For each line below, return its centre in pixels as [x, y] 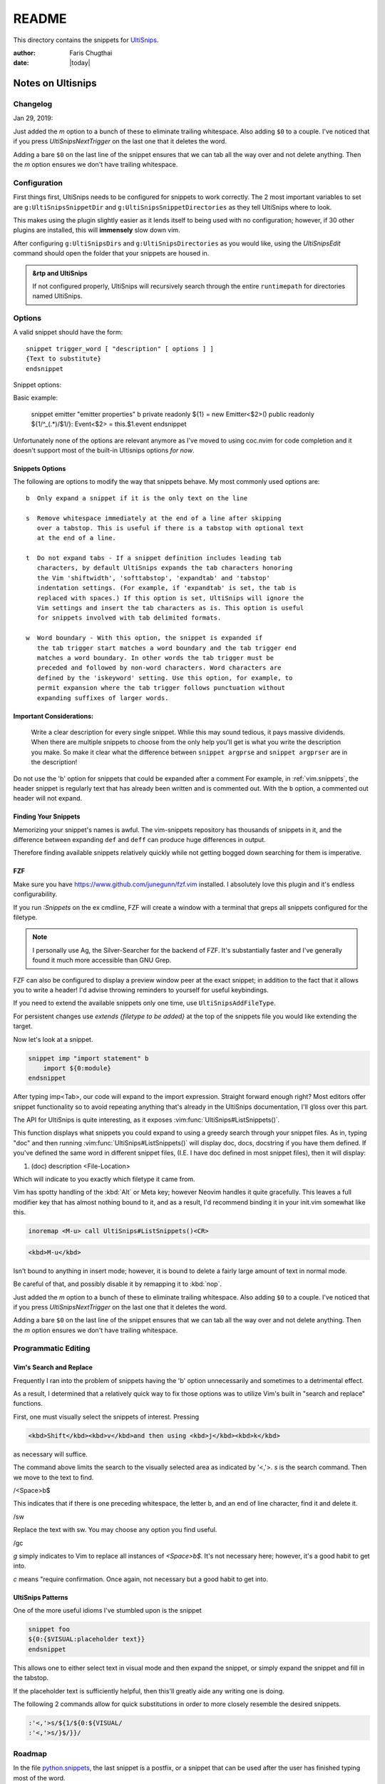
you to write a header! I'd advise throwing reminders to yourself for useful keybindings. [141, 990]
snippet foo [49, 1630]
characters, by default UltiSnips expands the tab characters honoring [165, 568]
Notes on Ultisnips [55, 83]
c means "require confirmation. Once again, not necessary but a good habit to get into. [141, 1579]
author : [24, 53]
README [40, 19]
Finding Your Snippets [47, 816]
